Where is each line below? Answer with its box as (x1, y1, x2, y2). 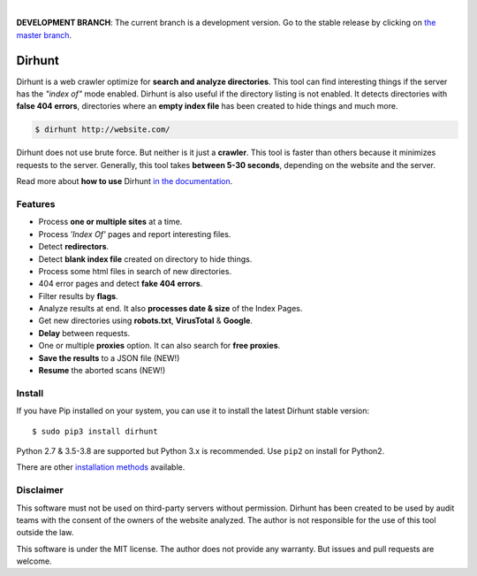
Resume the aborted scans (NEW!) (38, 365, 166, 376)
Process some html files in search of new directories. (38, 265, 232, 276)
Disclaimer (16, 484, 64, 496)
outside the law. (16, 527, 74, 538)
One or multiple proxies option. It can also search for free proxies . (38, 341, 281, 351)
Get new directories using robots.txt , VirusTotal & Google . (38, 315, 254, 326)
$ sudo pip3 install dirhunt (32, 426, 158, 436)
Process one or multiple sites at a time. (38, 217, 183, 227)
